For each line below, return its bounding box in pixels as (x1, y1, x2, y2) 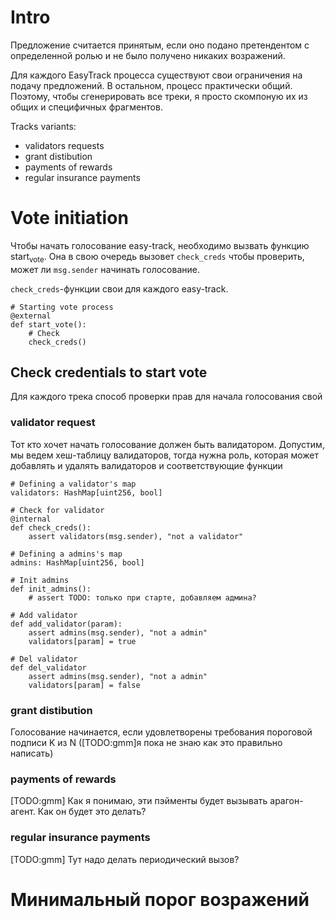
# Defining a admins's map (10, 549, 123, 559)
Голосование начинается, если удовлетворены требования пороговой (10, 726, 313, 738)
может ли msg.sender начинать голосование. (10, 263, 200, 275)
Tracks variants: (10, 120, 77, 132)
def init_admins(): (10, 584, 92, 594)
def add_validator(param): (10, 619, 123, 629)
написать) (10, 747, 54, 760)
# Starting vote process (10, 302, 114, 312)
